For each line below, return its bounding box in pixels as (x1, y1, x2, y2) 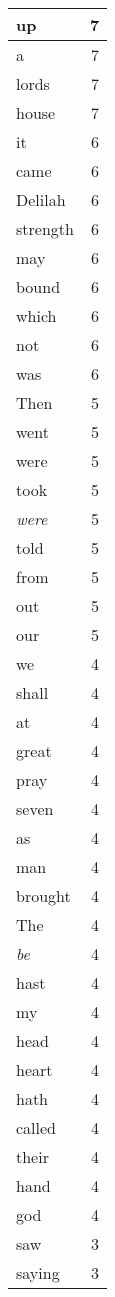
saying (16, 1261, 60, 1284)
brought (16, 884, 71, 907)
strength (16, 217, 74, 240)
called (16, 1116, 57, 1139)
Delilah (16, 188, 66, 211)
